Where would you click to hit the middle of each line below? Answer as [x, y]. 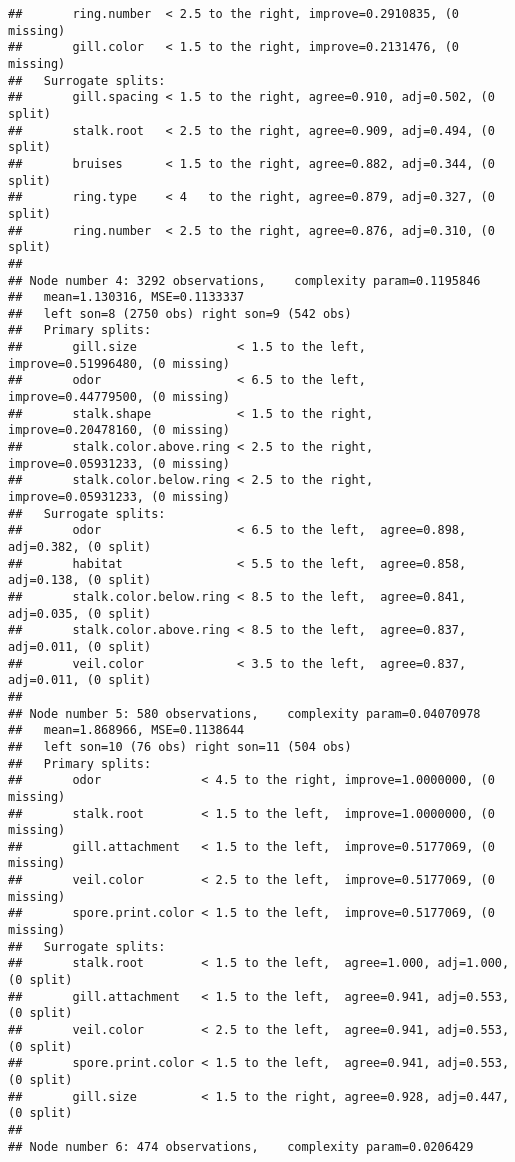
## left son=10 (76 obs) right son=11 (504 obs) [180, 746]
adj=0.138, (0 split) [80, 580]
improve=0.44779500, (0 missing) [119, 397]
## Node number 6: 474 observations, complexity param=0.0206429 [241, 1146]
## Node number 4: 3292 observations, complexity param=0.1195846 [244, 280]
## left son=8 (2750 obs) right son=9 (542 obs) [180, 313]
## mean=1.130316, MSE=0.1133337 [126, 297]
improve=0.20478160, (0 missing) [119, 430]
